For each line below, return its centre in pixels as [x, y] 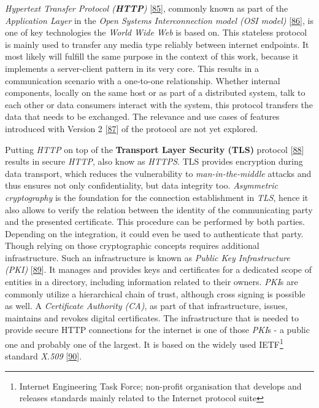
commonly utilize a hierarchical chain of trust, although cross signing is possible [155, 293]
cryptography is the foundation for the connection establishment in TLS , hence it [157, 197]
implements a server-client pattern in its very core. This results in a [132, 68]
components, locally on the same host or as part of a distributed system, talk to [155, 92]
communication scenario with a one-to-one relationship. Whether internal [143, 80]
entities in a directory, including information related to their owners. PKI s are [152, 282]
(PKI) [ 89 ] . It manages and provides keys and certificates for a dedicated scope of [159, 269]
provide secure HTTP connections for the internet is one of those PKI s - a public [157, 330]
